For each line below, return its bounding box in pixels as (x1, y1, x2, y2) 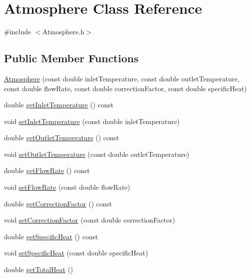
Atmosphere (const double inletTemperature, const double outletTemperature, (4, 73, 240, 83)
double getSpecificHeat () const (4, 231, 98, 241)
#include (4, 26, 31, 37)
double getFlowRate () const (4, 165, 90, 176)
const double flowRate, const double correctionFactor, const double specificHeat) (4, 83, 247, 93)
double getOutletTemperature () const (4, 132, 119, 143)
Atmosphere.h (42, 26, 84, 37)
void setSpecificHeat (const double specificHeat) (4, 248, 148, 258)
